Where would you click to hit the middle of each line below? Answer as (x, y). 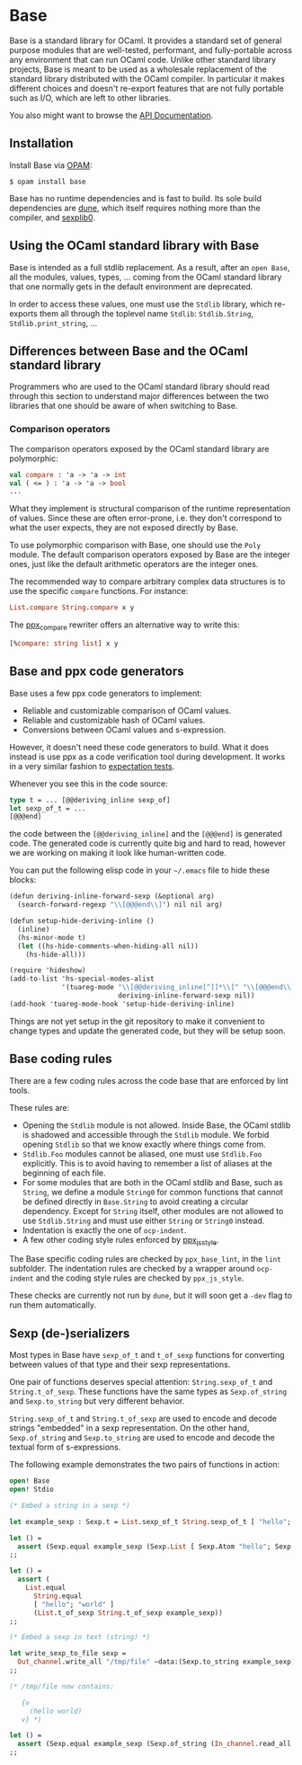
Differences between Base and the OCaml (129, 351)
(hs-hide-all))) (56, 954)
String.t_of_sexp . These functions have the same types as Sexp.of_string (148, 1392)
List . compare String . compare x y (72, 608)
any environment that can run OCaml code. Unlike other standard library (143, 59)
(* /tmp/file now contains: (62, 1686)
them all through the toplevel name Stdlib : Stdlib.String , (147, 313)
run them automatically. (53, 1305)
